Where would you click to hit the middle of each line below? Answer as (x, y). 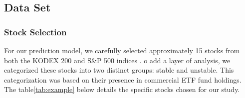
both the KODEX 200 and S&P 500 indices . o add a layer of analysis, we (117, 60)
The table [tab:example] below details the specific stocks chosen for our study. (122, 89)
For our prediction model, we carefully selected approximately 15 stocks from (122, 50)
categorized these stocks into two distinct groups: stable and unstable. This (119, 70)
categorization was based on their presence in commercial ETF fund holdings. (123, 79)
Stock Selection (35, 32)
